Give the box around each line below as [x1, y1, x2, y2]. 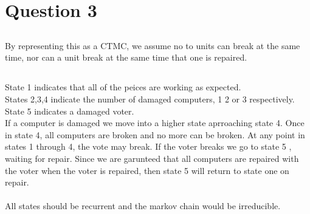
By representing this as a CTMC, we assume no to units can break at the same [5, 39, 300, 52]
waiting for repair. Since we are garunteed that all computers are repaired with [5, 152, 299, 164]
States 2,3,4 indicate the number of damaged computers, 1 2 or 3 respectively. [5, 92, 295, 105]
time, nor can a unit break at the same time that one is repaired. [5, 51, 247, 64]
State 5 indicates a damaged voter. [5, 104, 134, 117]
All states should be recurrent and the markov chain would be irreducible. [5, 199, 281, 212]
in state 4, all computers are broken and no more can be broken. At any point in [5, 128, 305, 141]
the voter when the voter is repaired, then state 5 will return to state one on [5, 164, 289, 176]
